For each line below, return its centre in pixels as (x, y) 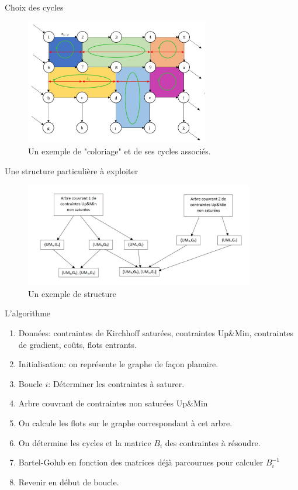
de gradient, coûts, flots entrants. (77, 344)
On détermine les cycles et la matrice (85, 442)
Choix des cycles (34, 7)
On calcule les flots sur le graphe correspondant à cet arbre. (125, 423)
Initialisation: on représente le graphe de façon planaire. (118, 364)
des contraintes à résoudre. (213, 442)
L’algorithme (28, 313)
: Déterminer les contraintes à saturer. (116, 383)
